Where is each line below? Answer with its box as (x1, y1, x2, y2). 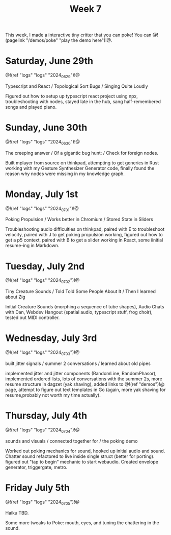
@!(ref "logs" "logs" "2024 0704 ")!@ (5, 427, 80, 434)
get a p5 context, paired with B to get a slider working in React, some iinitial (5, 237, 163, 243)
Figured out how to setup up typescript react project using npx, (5, 93, 138, 99)
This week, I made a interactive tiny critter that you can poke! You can (5, 32, 152, 38)
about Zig (5, 294, 25, 300)
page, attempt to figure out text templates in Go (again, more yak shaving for (5, 386, 166, 393)
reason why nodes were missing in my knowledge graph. (5, 171, 125, 177)
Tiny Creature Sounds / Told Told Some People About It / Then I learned (5, 288, 156, 295)
